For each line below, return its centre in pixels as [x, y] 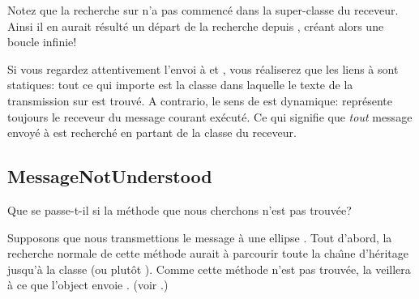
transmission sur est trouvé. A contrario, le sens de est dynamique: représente [200, 100]
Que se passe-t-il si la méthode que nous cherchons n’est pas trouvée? [180, 209]
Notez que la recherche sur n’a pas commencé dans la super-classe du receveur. [203, 10]
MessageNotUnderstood [110, 176]
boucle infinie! [42, 42]
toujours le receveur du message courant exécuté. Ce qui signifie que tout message [210, 116]
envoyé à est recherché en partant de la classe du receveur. [152, 132]
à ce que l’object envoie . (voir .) [88, 285]
